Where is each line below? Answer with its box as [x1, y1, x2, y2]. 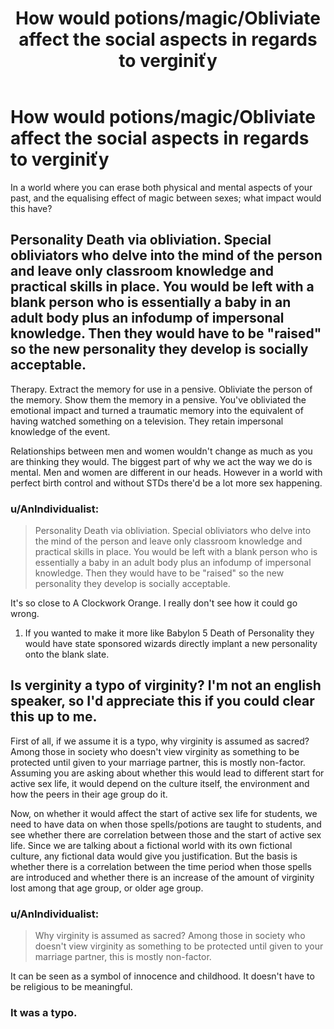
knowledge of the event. [10, 425, 111, 437]
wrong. [10, 608, 40, 620]
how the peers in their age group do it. [10, 788, 168, 800]
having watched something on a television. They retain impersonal [10, 415, 284, 427]
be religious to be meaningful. [10, 981, 133, 993]
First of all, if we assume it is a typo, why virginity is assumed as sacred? [10, 735, 310, 747]
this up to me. [10, 708, 98, 726]
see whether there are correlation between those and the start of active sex [10, 828, 322, 841]
